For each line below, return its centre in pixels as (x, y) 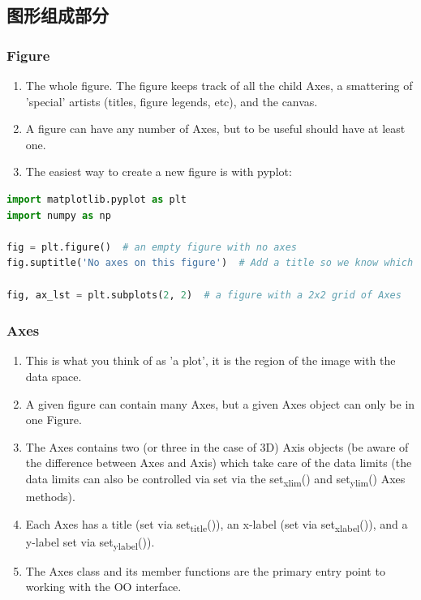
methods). (50, 497)
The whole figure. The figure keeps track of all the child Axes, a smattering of (219, 85)
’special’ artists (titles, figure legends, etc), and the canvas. (172, 101)
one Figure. (54, 420)
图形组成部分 (58, 15)
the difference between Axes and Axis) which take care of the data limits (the (219, 463)
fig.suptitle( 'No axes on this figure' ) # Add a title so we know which (210, 263)
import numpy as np (59, 215)
